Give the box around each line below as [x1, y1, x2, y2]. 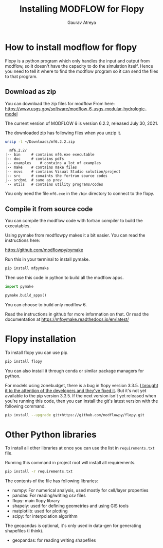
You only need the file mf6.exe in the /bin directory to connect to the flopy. [5, 191, 155, 196]
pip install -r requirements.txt [5, 469, 73, 474]
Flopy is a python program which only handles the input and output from [5, 58, 150, 64]
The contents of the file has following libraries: [5, 478, 98, 484]
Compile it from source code [5, 205, 93, 213]
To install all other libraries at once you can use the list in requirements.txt [5, 445, 155, 451]
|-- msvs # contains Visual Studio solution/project [5, 169, 121, 174]
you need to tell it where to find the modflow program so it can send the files [5, 68, 159, 74]
